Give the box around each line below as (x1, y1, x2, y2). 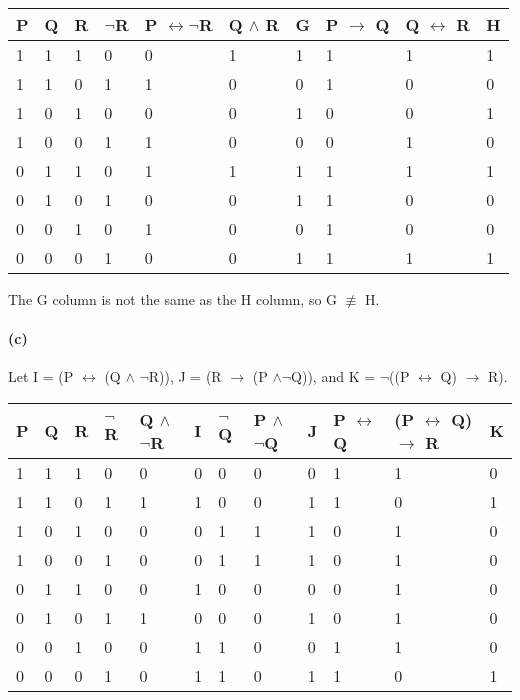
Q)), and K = (291, 366, 376, 387)
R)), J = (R (148, 366, 222, 387)
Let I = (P (8, 366, 74, 387)
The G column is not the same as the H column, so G (8, 289, 338, 309)
